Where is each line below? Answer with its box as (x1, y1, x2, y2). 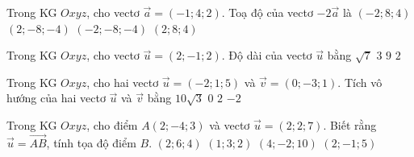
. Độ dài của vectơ (221, 47, 312, 64)
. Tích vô (337, 73, 383, 90)
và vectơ (209, 116, 250, 133)
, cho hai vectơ (86, 73, 159, 90)
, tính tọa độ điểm (46, 134, 136, 151)
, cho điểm (86, 116, 138, 133)
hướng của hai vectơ (6, 89, 106, 106)
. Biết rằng (323, 116, 377, 133)
